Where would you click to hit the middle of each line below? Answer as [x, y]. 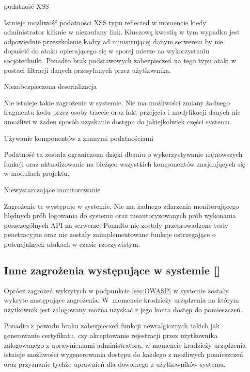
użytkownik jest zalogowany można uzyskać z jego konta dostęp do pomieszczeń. [123, 309]
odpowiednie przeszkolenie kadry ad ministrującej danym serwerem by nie [114, 41]
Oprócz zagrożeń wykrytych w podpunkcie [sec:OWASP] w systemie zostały [117, 290]
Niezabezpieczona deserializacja [50, 86]
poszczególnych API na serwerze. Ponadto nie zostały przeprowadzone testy [116, 225]
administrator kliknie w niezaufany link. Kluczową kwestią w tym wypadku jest [122, 32]
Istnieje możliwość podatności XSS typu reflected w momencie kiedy [105, 22]
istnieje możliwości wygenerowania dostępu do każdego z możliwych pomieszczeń [124, 354]
